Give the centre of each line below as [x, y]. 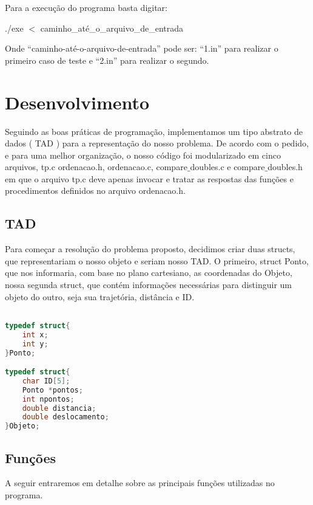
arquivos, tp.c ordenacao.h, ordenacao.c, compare [96, 167]
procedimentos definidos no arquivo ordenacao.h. [95, 191]
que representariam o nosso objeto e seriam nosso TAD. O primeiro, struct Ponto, [157, 260]
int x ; [35, 335]
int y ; [35, 344]
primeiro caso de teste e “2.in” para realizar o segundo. [107, 60]
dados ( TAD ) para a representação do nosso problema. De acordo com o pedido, [157, 143]
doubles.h [285, 167]
